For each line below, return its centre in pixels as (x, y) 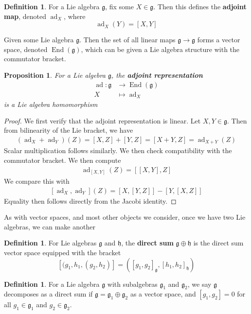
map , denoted (25, 16)
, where (75, 16)
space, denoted (26, 49)
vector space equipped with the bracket (63, 253)
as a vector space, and (163, 294)
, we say (199, 284)
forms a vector (219, 40)
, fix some (119, 6)
